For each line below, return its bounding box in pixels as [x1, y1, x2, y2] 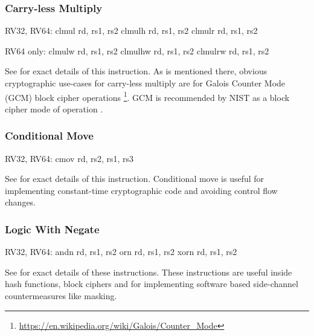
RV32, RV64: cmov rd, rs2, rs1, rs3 [5, 152, 134, 164]
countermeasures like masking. [5, 289, 117, 302]
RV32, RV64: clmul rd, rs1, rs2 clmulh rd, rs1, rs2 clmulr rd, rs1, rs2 [5, 24, 258, 37]
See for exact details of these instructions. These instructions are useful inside [5, 265, 292, 278]
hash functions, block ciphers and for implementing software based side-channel [5, 277, 298, 290]
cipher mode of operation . [5, 102, 103, 115]
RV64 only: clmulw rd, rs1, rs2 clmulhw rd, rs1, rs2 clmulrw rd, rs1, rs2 [5, 44, 269, 57]
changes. [5, 196, 36, 208]
